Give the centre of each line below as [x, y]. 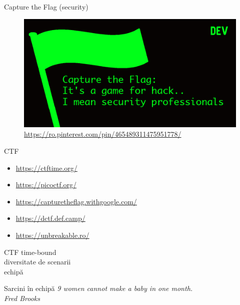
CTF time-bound [30, 252]
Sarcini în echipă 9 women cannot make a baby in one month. [98, 288]
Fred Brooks [22, 298]
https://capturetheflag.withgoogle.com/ [76, 201]
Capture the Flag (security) [46, 7]
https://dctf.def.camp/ [50, 218]
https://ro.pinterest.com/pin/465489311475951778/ [103, 134]
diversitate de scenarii [37, 262]
